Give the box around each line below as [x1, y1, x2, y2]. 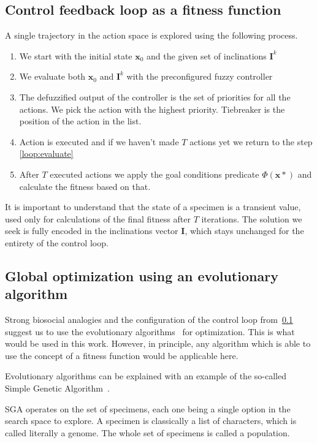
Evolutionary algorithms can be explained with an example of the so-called [5, 369, 286, 382]
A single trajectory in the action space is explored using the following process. [5, 29, 298, 42]
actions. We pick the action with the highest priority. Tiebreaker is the [19, 102, 285, 115]
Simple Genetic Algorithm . [5, 382, 110, 395]
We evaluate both [19, 70, 86, 83]
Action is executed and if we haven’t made [19, 135, 179, 148]
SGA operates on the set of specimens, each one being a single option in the [5, 402, 291, 415]
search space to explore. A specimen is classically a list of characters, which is [5, 414, 297, 427]
